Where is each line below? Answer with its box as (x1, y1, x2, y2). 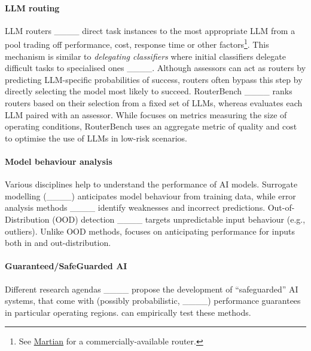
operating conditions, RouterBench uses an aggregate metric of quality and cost (5, 120, 297, 133)
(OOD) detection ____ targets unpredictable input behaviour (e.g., (52, 213, 306, 225)
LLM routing (5, 1, 60, 14)
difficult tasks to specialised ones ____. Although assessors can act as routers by (5, 61, 306, 74)
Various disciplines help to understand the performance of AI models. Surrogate (5, 178, 298, 190)
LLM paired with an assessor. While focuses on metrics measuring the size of (5, 108, 287, 121)
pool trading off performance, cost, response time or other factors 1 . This (5, 36, 269, 51)
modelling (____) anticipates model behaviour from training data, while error (5, 189, 296, 202)
